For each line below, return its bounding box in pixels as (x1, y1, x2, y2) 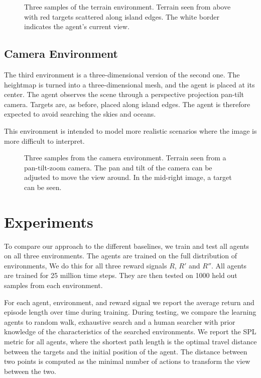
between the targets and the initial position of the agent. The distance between (4, 346, 247, 356)
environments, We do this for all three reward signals (4, 260, 167, 270)
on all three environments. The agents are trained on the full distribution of (4, 250, 237, 261)
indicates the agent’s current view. (24, 21, 129, 32)
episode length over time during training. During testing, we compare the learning (4, 307, 256, 317)
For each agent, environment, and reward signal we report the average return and (4, 297, 254, 307)
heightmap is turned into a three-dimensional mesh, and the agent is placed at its (4, 79, 255, 89)
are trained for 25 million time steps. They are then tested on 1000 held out (4, 270, 237, 280)
